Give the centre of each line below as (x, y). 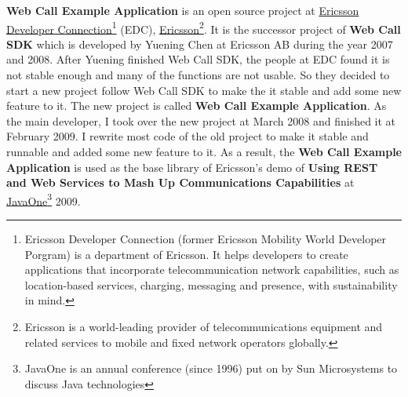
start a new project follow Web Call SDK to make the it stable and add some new (204, 90)
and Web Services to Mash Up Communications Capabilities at (180, 182)
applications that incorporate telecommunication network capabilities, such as (212, 270)
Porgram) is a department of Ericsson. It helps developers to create (186, 254)
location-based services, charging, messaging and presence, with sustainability (211, 284)
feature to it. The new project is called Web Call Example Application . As (197, 106)
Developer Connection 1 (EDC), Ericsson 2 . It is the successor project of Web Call (204, 27)
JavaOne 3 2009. (44, 199)
